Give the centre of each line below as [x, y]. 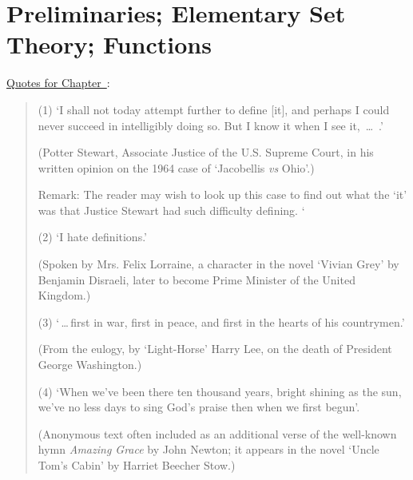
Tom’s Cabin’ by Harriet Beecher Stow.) [137, 465]
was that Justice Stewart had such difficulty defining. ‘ [171, 210]
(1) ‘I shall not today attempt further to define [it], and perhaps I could [214, 109]
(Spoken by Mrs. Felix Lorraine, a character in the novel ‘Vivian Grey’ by [218, 264]
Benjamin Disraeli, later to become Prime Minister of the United [197, 279]
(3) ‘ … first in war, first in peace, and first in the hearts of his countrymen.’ [221, 321]
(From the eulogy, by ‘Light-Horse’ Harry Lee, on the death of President [215, 349]
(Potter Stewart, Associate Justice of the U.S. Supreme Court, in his [206, 152]
